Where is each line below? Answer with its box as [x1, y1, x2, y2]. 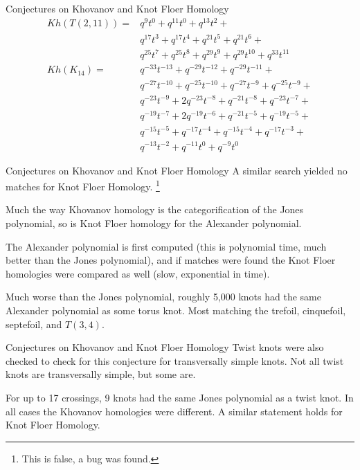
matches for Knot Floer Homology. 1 [6, 177, 160, 193]
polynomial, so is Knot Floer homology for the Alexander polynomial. [6, 215, 302, 230]
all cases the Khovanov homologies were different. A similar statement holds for [6, 404, 343, 418]
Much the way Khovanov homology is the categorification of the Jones [6, 202, 304, 217]
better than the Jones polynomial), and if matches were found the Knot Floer [6, 253, 336, 267]
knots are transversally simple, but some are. [6, 367, 196, 381]
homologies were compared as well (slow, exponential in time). [6, 266, 270, 280]
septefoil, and [6, 316, 62, 331]
